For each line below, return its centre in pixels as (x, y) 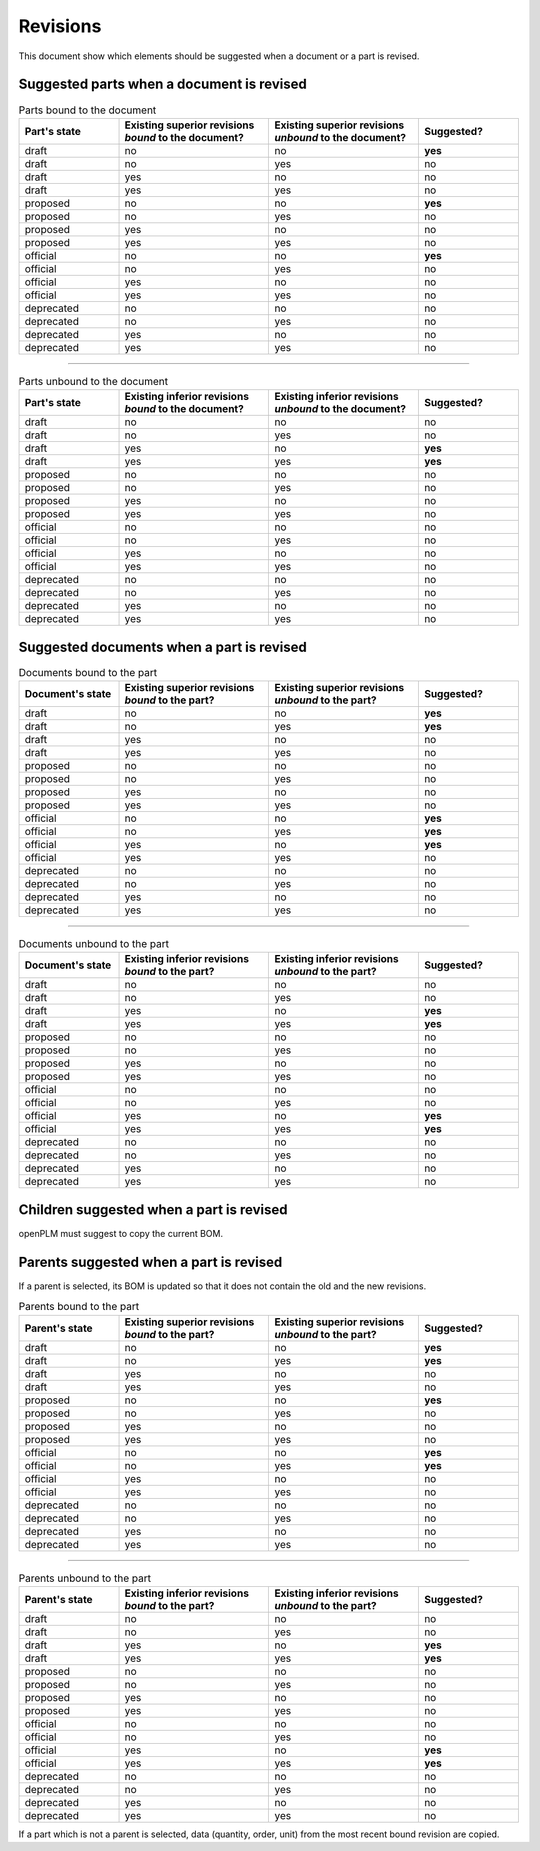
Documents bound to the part (88, 672)
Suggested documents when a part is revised (162, 646)
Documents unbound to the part (94, 944)
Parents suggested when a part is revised (150, 1261)
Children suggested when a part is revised (153, 1209)
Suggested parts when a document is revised (162, 84)
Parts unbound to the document (93, 382)
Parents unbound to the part (85, 1578)
